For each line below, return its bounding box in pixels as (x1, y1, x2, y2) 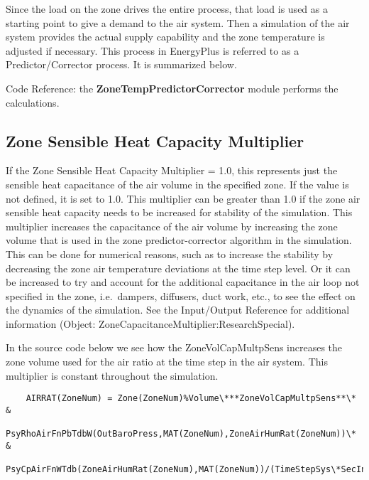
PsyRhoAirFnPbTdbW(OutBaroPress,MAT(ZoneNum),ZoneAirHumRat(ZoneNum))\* (6, 429, 356, 439)
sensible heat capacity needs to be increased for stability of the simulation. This (6, 205, 353, 220)
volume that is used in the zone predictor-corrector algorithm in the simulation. (6, 233, 352, 247)
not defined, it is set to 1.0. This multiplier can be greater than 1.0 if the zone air (6, 191, 360, 206)
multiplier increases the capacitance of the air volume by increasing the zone (6, 218, 338, 233)
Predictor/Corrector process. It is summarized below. (6, 57, 237, 72)
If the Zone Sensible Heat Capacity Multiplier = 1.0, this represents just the (6, 163, 338, 178)
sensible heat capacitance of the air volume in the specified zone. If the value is (6, 176, 349, 191)
